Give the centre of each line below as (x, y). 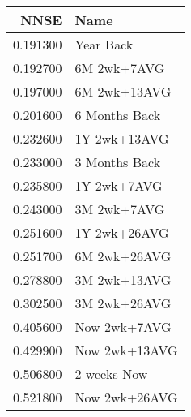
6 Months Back (118, 115)
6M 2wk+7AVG (120, 68)
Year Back (104, 44)
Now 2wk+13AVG (126, 350)
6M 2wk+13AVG (123, 91)
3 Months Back (118, 162)
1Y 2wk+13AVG (122, 138)
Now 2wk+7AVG (123, 327)
